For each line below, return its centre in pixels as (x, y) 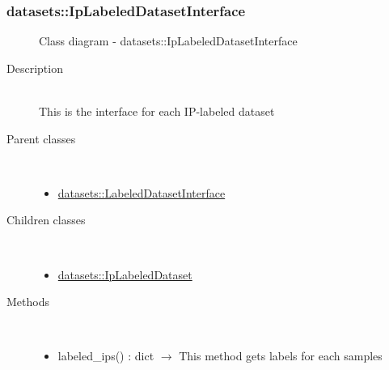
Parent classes (41, 138)
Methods (28, 302)
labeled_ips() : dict (106, 356)
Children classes (46, 220)
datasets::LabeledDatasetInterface (142, 192)
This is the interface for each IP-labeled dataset (157, 111)
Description (35, 68)
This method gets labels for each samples (281, 356)
